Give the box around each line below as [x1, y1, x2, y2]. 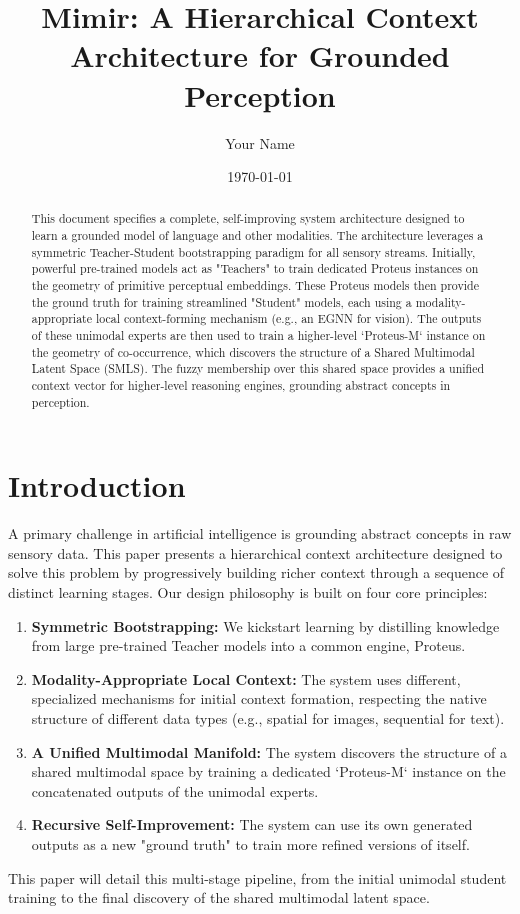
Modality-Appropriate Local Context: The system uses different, [31, 668, 461, 689]
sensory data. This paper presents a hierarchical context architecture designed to [8, 542, 503, 563]
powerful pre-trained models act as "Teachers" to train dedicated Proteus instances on [31, 260, 479, 277]
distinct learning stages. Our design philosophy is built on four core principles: [8, 582, 488, 603]
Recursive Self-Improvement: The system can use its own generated [31, 814, 473, 835]
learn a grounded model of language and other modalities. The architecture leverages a [31, 227, 484, 244]
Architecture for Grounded [70, 35, 450, 76]
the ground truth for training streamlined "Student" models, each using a [31, 293, 412, 310]
